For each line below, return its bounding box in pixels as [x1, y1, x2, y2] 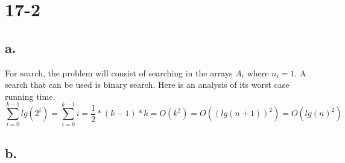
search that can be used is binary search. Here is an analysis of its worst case [5, 78, 290, 91]
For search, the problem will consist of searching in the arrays [5, 66, 233, 79]
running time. [5, 90, 55, 102]
